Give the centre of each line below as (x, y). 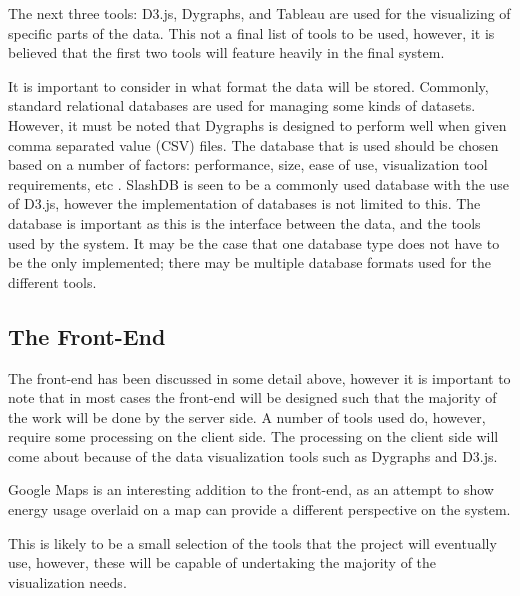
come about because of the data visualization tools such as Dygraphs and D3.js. (253, 455)
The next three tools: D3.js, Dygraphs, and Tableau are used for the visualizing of (259, 13)
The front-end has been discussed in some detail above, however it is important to (259, 377)
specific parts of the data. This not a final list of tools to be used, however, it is (251, 32)
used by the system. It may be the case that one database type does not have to (254, 242)
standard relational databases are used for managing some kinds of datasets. (242, 105)
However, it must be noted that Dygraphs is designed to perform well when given (257, 124)
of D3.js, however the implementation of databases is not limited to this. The (244, 203)
